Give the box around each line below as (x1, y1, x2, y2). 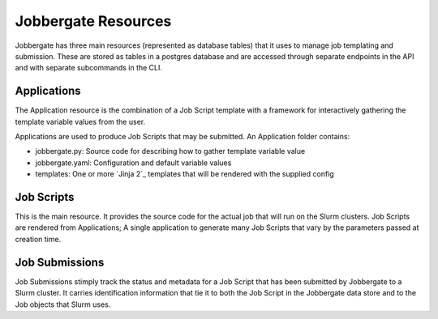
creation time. (15, 234, 62, 244)
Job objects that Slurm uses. (15, 300, 111, 309)
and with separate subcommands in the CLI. (15, 63, 162, 73)
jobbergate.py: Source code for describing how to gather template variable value (35, 147, 306, 156)
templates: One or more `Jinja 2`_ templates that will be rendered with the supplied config (35, 169, 334, 179)
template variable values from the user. (15, 117, 146, 126)
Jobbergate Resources (15, 12, 172, 30)
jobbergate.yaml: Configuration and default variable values (35, 158, 232, 168)
